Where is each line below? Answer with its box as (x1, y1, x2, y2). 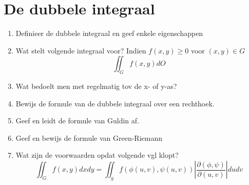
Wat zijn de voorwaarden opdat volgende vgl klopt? (15, 150, 179, 160)
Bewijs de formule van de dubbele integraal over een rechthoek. (15, 98, 215, 108)
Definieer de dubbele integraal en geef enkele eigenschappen (15, 28, 203, 39)
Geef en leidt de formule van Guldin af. (15, 115, 139, 126)
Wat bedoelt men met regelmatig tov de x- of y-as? (15, 81, 177, 91)
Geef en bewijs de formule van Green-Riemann (15, 132, 162, 143)
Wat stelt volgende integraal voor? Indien (15, 45, 146, 55)
